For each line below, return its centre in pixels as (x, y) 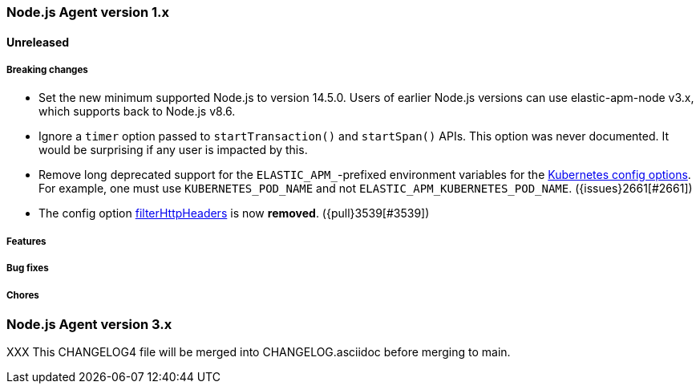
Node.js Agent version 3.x (89, 324)
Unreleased (38, 42)
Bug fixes (28, 268)
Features (26, 241)
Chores (23, 295)
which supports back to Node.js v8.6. (137, 112)
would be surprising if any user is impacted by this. (173, 150)
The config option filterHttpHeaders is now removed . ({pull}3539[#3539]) (234, 213)
